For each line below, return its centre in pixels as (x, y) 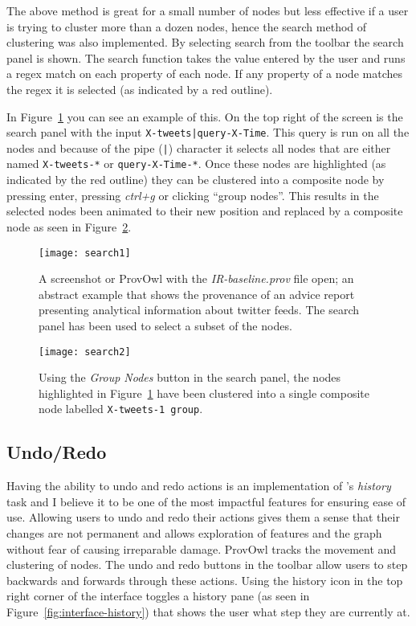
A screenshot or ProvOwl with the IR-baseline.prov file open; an (196, 278)
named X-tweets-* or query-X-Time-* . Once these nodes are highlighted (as (196, 164)
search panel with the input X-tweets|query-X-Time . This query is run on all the (208, 132)
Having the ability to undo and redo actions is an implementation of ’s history (199, 486)
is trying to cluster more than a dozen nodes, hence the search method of (187, 26)
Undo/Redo (57, 452)
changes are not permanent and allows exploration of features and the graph (194, 533)
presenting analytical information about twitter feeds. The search (199, 310)
